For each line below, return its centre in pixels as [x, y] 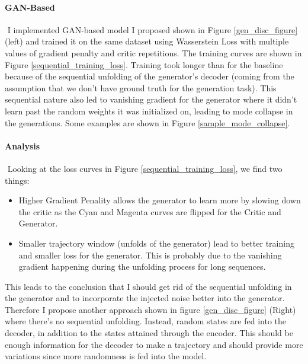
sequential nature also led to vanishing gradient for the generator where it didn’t [151, 99]
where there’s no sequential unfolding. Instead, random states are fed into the [145, 321]
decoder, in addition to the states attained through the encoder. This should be [149, 333]
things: [17, 180]
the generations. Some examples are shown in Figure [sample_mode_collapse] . [147, 122]
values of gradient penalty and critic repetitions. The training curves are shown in [153, 52]
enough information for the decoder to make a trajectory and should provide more [154, 344]
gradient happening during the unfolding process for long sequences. [142, 266]
